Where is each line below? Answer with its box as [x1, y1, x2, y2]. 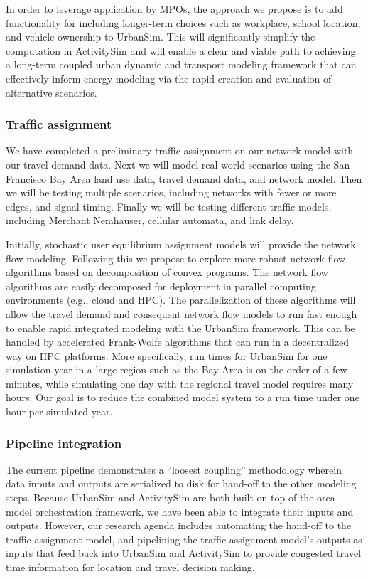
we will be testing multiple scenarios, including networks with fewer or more [6, 185, 337, 200]
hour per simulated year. [6, 404, 113, 419]
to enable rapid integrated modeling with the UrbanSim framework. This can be [6, 320, 355, 335]
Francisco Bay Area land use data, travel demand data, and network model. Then [6, 171, 362, 186]
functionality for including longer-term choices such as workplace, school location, [6, 15, 361, 30]
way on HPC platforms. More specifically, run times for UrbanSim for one [6, 348, 328, 363]
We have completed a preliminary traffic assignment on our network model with [6, 143, 354, 158]
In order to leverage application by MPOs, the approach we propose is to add [6, 1, 343, 16]
